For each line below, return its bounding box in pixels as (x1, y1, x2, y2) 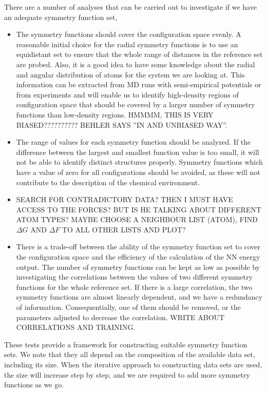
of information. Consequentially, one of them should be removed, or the (16, 302, 241, 312)
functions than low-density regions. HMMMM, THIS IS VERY (16, 109, 214, 120)
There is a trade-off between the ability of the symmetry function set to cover (16, 241, 260, 252)
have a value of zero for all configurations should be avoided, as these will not (16, 166, 260, 177)
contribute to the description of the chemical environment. (16, 176, 200, 187)
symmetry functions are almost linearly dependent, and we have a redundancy (16, 291, 262, 302)
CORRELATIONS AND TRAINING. (16, 322, 136, 332)
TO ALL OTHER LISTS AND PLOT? (62, 224, 186, 234)
